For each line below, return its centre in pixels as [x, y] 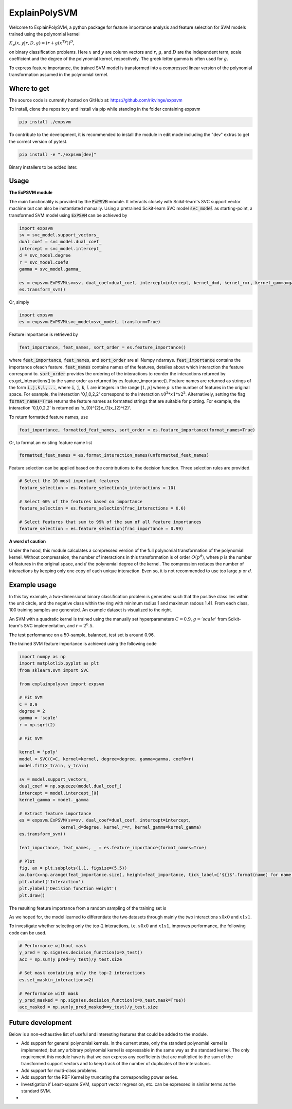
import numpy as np [42, 656]
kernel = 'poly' [39, 752]
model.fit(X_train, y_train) [54, 766]
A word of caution [27, 542]
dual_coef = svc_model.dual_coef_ [60, 242]
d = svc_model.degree [45, 255]
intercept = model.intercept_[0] [59, 793]
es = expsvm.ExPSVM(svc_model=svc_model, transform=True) [90, 322]
